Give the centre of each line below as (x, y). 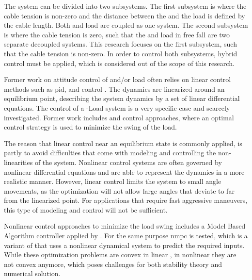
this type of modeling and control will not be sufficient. (86, 209)
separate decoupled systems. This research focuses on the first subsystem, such (120, 44)
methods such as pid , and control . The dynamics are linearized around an (114, 89)
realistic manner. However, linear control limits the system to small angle (113, 181)
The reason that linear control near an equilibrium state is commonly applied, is (123, 143)
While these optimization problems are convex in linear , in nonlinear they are (120, 255)
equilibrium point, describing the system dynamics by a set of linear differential (122, 98)
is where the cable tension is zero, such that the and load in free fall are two (117, 34)
